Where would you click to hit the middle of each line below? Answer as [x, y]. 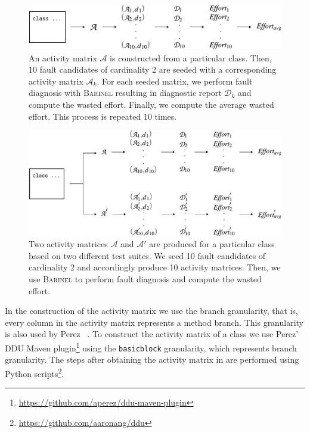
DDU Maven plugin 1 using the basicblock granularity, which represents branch [151, 347]
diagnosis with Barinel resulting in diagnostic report [125, 93]
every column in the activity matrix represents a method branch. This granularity [154, 322]
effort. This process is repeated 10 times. [103, 116]
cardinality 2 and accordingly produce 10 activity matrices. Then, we [155, 267]
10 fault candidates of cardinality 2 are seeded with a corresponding [153, 69]
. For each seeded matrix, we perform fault [175, 81]
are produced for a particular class [212, 244]
